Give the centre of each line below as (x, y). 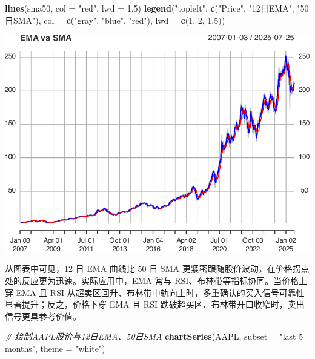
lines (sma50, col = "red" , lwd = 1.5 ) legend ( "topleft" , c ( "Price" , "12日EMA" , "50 (157, 8)
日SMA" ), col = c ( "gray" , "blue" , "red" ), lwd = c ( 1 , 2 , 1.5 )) (115, 20)
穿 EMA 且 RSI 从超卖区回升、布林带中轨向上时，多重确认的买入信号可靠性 (155, 292)
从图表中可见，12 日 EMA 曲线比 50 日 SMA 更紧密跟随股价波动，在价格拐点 (157, 268)
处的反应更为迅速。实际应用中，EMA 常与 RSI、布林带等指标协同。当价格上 (156, 280)
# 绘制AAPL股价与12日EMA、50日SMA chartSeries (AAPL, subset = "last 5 (154, 336)
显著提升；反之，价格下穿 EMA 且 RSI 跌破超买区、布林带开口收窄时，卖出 (155, 304)
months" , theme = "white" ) (55, 348)
